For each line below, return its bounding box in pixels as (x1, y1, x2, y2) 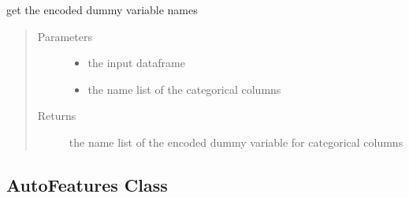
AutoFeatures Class (6, 172, 168, 196)
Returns (37, 107, 76, 124)
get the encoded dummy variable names (6, 2, 198, 17)
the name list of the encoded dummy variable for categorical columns (69, 133, 403, 150)
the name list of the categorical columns (87, 80, 281, 97)
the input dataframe (87, 54, 185, 71)
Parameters (37, 28, 92, 44)
